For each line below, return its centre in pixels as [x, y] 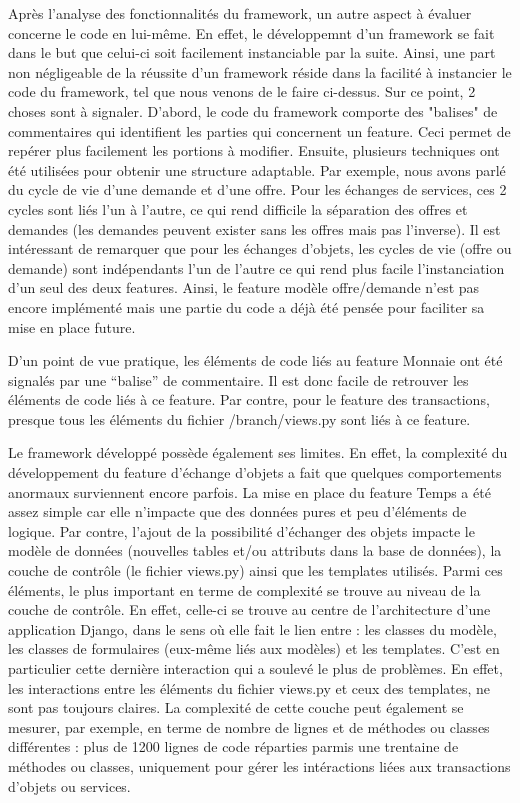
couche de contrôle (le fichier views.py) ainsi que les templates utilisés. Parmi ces [255, 570]
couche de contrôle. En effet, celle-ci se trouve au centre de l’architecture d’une [249, 609]
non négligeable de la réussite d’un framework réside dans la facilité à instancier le [260, 71]
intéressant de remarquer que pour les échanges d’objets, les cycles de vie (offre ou [260, 248]
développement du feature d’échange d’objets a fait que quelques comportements [255, 472]
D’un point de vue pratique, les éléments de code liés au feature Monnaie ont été [255, 360]
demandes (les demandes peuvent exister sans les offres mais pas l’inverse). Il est [254, 228]
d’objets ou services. [69, 785]
